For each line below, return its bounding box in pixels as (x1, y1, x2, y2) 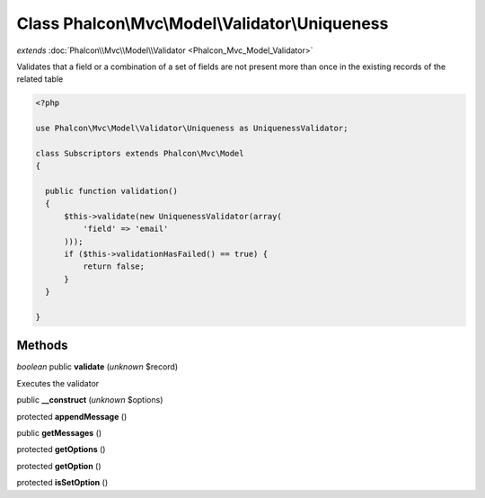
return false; (82, 262, 145, 271)
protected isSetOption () (16, 477, 108, 488)
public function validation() (45, 186, 179, 197)
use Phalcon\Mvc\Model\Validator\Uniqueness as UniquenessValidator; (35, 123, 348, 134)
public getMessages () (16, 428, 102, 439)
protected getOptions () (16, 444, 106, 455)
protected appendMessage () (16, 411, 128, 422)
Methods (16, 338, 68, 353)
